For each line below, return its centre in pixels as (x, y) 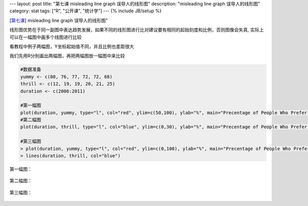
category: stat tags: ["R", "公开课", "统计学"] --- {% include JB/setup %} (85, 11)
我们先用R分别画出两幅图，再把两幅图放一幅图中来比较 (67, 56)
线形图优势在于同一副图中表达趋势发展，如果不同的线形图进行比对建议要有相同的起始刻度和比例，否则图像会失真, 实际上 (137, 30)
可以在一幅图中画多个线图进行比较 (45, 37)
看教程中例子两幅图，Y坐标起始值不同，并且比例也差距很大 (72, 46)
